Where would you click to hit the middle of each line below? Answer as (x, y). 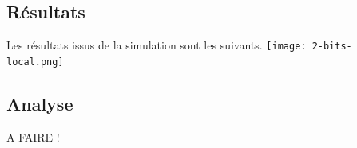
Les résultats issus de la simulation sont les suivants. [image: (157, 45)
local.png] (35, 62)
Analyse (40, 103)
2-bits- (332, 47)
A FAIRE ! (33, 136)
